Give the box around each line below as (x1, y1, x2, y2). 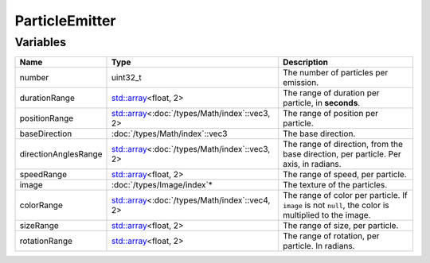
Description (283, 56, 328, 68)
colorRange (19, 199, 64, 211)
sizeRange (19, 220, 59, 231)
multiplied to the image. (283, 210, 371, 221)
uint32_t (111, 72, 143, 83)
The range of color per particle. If (283, 190, 408, 201)
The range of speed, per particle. (283, 169, 407, 180)
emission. (283, 77, 319, 88)
